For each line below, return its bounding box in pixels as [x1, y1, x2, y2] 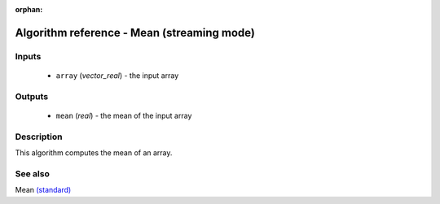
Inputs [15, 50, 42, 62]
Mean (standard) [15, 185, 72, 195]
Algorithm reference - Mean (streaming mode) [15, 25, 256, 40]
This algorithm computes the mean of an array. [15, 148, 173, 158]
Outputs [15, 90, 49, 102]
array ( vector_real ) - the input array [55, 70, 179, 80]
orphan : [15, 5, 43, 14]
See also [15, 167, 51, 179]
